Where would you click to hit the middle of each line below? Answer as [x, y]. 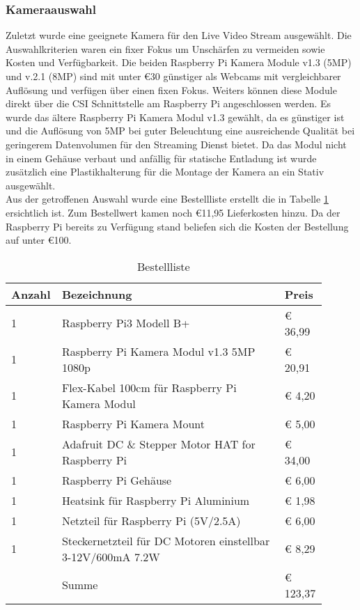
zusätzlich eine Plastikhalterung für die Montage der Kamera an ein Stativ [165, 172]
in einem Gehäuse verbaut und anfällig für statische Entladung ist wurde [161, 158]
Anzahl [31, 294]
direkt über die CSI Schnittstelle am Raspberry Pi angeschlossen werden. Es [169, 103]
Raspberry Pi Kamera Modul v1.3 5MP [158, 351]
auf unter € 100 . [39, 240]
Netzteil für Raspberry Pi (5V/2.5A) [151, 520]
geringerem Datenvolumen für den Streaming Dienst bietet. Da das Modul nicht [176, 144]
